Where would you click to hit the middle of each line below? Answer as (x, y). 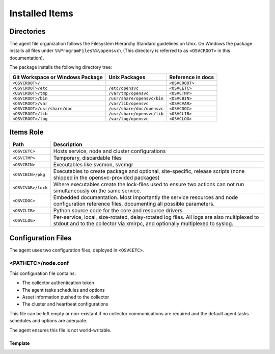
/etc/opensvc (124, 88)
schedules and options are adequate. (48, 321)
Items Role (26, 132)
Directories (28, 31)
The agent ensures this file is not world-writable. (60, 330)
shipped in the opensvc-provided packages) (106, 178)
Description (68, 144)
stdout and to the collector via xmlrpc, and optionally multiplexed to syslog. (143, 223)
